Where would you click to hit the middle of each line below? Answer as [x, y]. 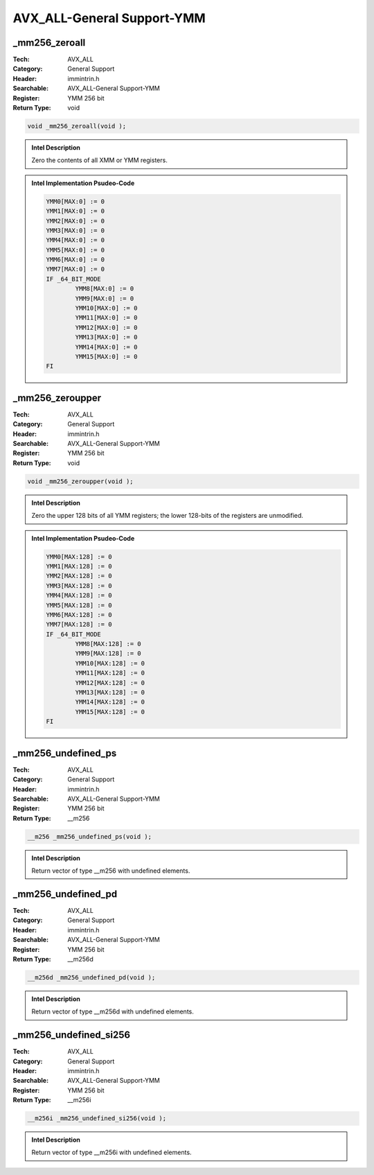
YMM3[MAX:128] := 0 [79, 585]
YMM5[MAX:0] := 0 [75, 250]
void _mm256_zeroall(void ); [77, 126]
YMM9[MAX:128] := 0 [108, 654]
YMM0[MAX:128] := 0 [79, 557]
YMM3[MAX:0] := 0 [75, 230]
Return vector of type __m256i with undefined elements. [112, 1152]
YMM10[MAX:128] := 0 [110, 663]
